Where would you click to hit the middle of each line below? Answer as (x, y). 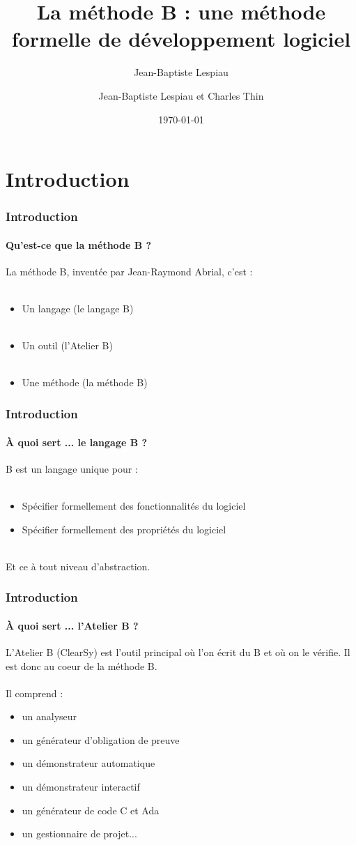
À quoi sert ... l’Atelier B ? (72, 625)
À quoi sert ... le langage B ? (77, 442)
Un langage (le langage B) (78, 309)
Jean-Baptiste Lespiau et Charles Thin (181, 95)
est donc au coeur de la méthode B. (82, 665)
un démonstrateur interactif (81, 787)
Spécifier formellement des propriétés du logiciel (124, 529)
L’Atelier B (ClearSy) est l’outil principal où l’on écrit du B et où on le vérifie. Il (178, 652)
